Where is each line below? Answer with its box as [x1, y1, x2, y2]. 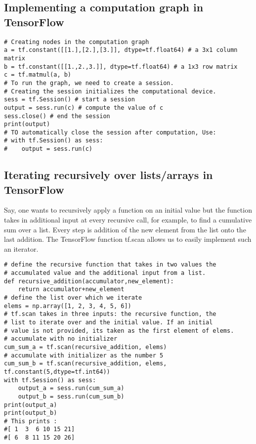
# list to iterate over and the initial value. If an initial [4, 318, 213, 326]
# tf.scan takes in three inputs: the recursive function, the [4, 311, 216, 318]
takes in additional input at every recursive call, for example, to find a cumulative [4, 214, 252, 224]
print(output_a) [4, 401, 57, 408]
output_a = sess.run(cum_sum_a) [18, 385, 125, 392]
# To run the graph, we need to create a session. [4, 79, 174, 87]
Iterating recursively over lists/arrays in [4, 167, 213, 182]
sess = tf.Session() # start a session [4, 96, 135, 103]
